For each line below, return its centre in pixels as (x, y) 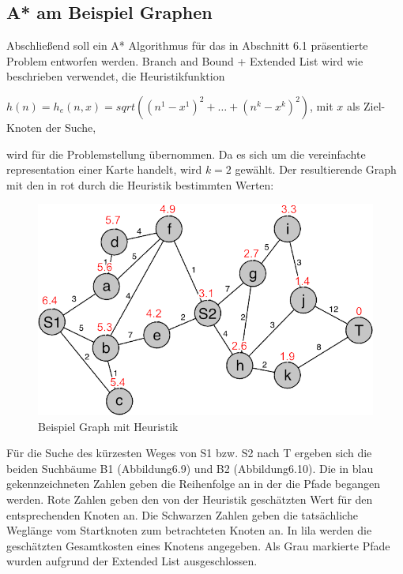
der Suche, (71, 127)
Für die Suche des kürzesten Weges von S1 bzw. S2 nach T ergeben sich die (189, 453)
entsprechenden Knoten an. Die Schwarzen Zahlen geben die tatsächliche (182, 514)
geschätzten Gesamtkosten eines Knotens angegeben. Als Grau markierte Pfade (198, 545)
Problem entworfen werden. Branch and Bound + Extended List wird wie (185, 60)
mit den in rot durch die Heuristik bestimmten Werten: (140, 184)
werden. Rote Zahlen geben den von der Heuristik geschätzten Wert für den (190, 499)
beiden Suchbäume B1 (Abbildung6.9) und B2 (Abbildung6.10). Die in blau (190, 468)
